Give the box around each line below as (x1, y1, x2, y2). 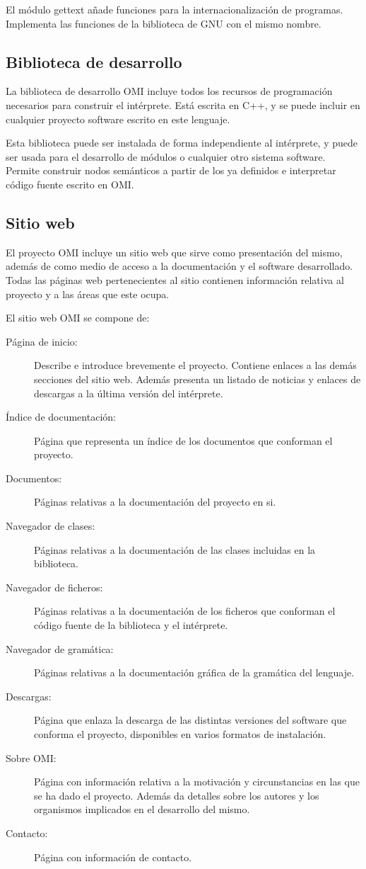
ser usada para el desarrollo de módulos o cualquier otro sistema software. (6, 149, 326, 164)
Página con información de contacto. (34, 849, 192, 864)
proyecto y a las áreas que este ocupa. (6, 286, 170, 301)
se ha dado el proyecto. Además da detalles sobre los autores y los (34, 788, 319, 802)
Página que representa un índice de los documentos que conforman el (34, 433, 333, 448)
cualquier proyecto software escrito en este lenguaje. (6, 111, 230, 126)
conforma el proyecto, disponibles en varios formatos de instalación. (34, 727, 326, 741)
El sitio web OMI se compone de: (6, 310, 150, 325)
